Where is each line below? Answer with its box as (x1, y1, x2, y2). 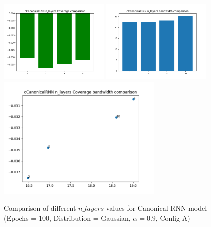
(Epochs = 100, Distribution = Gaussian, (4, 212, 131, 223)
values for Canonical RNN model (106, 203, 207, 213)
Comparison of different (4, 203, 76, 213)
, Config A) (155, 212, 190, 223)
